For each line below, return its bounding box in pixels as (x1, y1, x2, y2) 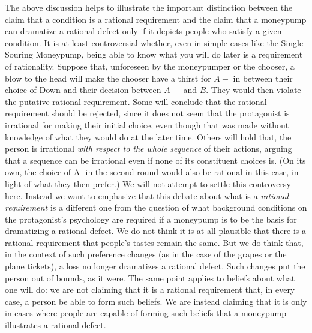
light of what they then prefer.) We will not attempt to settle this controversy (5, 177, 291, 190)
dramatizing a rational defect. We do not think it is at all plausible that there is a (5, 224, 307, 237)
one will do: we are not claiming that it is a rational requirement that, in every (5, 283, 295, 296)
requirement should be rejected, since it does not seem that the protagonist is (5, 107, 290, 119)
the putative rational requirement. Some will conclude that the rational (5, 95, 267, 107)
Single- (281, 36, 306, 49)
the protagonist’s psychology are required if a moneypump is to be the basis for (5, 212, 297, 225)
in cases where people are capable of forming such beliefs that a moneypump (5, 307, 287, 319)
